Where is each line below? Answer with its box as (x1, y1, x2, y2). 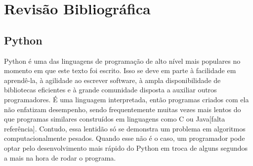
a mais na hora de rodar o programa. (4, 152, 116, 163)
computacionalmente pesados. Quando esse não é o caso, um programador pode (4, 133, 245, 143)
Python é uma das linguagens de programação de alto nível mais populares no (4, 55, 241, 66)
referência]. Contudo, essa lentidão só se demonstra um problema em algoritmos (4, 123, 246, 133)
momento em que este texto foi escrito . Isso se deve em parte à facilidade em (4, 65, 236, 76)
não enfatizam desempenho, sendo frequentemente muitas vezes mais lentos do (4, 104, 241, 114)
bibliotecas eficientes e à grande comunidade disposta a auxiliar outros (4, 84, 217, 95)
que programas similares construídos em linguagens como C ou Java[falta (4, 114, 225, 124)
